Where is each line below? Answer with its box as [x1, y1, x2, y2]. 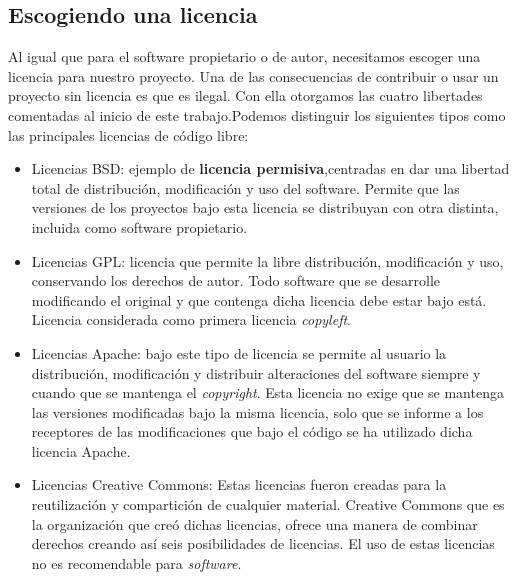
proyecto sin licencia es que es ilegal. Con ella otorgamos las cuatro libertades [8, 85, 483, 106]
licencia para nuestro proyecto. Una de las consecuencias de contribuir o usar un [8, 65, 499, 86]
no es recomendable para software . [31, 552, 242, 573]
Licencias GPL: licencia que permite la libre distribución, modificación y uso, [31, 250, 504, 271]
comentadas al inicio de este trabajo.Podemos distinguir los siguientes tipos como [8, 104, 506, 125]
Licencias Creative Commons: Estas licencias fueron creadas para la [31, 474, 447, 495]
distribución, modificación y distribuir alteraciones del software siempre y [31, 362, 481, 383]
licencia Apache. [31, 440, 131, 461]
